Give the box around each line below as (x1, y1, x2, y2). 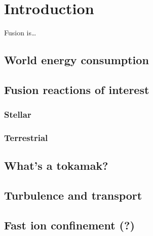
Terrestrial (4, 131, 48, 144)
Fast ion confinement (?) (4, 217, 135, 232)
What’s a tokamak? (4, 158, 108, 173)
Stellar (4, 108, 31, 121)
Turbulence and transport (4, 187, 142, 203)
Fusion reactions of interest (4, 81, 149, 97)
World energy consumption (4, 52, 149, 68)
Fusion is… (4, 27, 36, 38)
